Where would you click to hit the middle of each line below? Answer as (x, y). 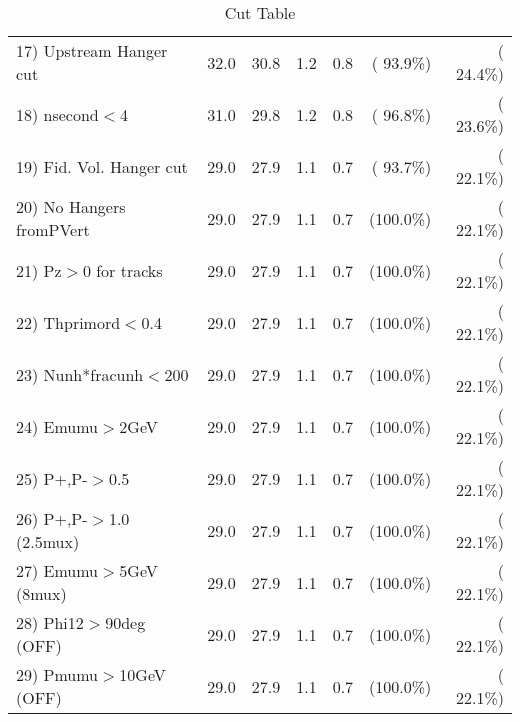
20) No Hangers (71, 206)
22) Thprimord (68, 322)
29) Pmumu (57, 674)
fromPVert (53, 229)
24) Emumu (57, 426)
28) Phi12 (50, 622)
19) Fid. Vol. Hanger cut (102, 166)
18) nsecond (57, 114)
